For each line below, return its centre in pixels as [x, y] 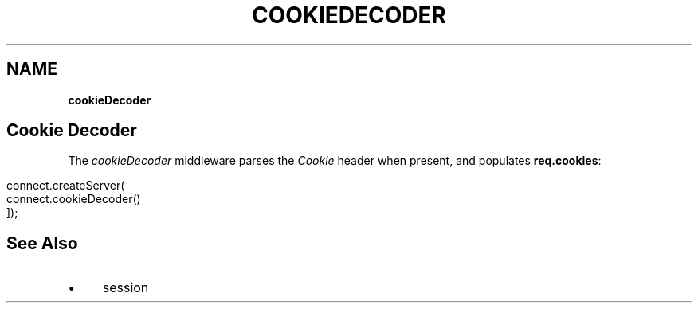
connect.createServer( [66, 186]
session [125, 288]
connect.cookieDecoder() [74, 199]
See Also [42, 243]
